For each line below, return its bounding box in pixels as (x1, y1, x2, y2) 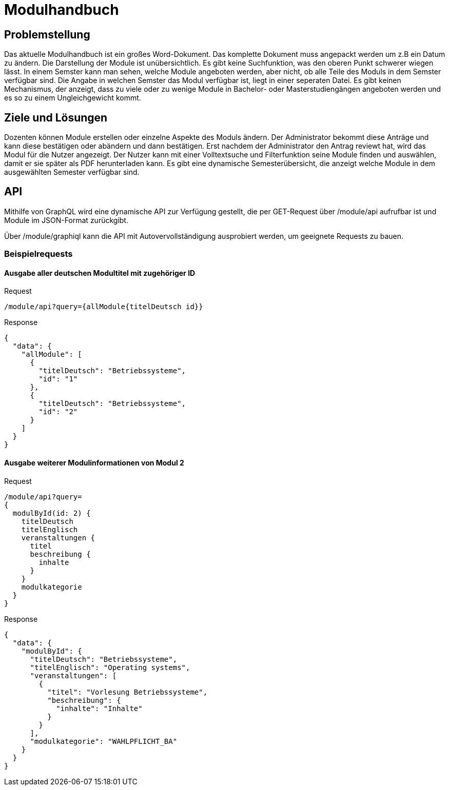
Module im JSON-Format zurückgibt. (4, 215, 128, 225)
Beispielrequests (4, 249, 73, 259)
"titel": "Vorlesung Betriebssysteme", (47, 687, 208, 696)
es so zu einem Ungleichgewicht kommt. (4, 93, 141, 103)
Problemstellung (4, 28, 90, 41)
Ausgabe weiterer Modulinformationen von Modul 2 (4, 458, 184, 468)
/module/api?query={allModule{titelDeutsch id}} (4, 302, 203, 311)
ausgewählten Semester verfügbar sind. (4, 168, 140, 177)
